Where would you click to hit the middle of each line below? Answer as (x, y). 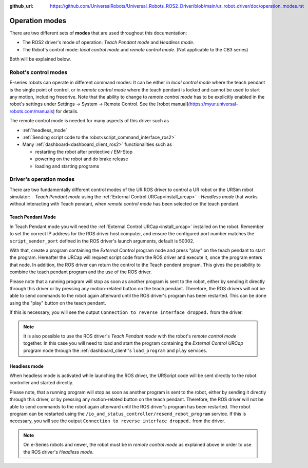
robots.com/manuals (31, 111)
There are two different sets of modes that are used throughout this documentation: (98, 33)
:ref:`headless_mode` (45, 130)
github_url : (21, 6)
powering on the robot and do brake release (82, 159)
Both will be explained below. (40, 59)
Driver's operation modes (42, 179)
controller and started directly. (42, 383)
